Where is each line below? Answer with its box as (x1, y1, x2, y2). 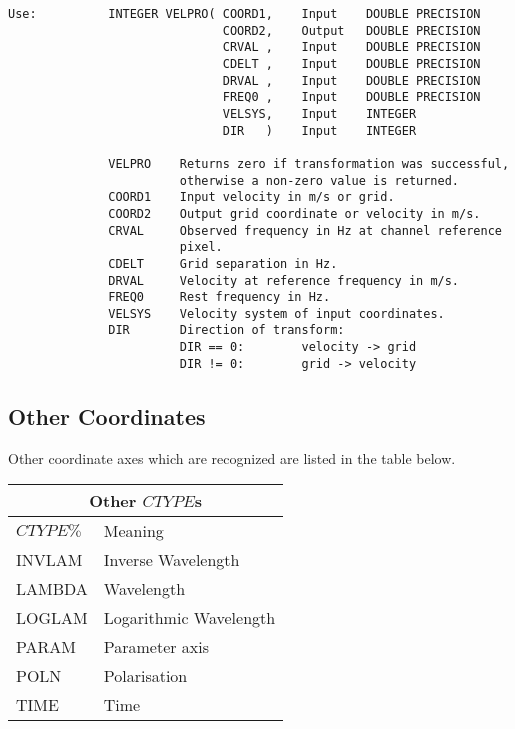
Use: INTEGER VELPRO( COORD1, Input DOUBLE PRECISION (8, 7, 481, 21)
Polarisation (103, 664, 188, 688)
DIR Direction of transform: (108, 323, 345, 338)
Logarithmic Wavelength (103, 606, 276, 630)
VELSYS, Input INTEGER (222, 106, 417, 121)
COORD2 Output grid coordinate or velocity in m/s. (108, 206, 481, 221)
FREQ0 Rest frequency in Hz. (108, 290, 331, 305)
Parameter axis (103, 635, 210, 659)
